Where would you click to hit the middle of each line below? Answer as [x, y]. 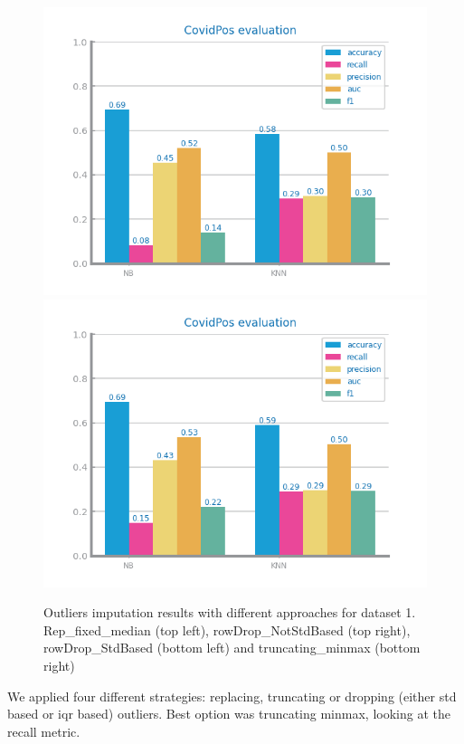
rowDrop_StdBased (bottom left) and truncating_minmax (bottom [232, 648]
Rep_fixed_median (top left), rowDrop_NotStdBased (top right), [227, 630]
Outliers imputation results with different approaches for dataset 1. [230, 612]
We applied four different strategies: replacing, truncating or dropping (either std [232, 696]
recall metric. [44, 731]
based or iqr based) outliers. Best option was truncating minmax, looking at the [229, 714]
